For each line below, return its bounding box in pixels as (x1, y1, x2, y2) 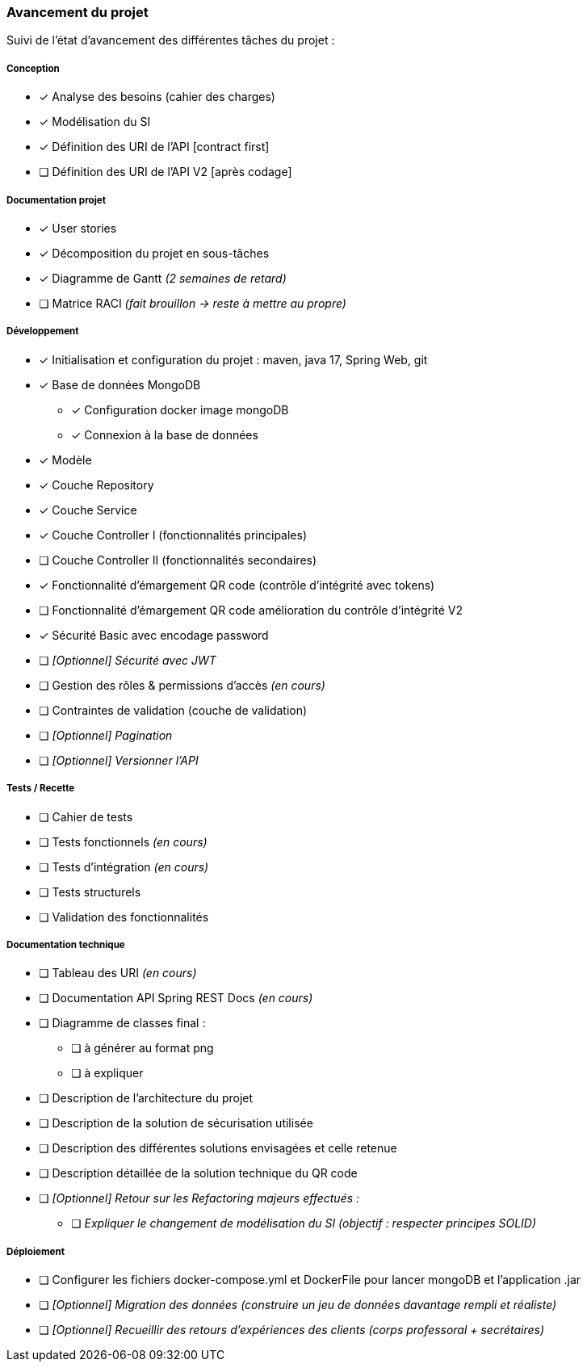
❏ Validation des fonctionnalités (39, 909, 209, 924)
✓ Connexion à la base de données (71, 427, 258, 442)
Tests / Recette (6, 783, 75, 795)
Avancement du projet (6, 4, 149, 20)
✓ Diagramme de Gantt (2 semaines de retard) (39, 271, 287, 285)
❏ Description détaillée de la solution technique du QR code (39, 1166, 358, 1181)
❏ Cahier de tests (39, 809, 133, 824)
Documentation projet (6, 194, 107, 206)
